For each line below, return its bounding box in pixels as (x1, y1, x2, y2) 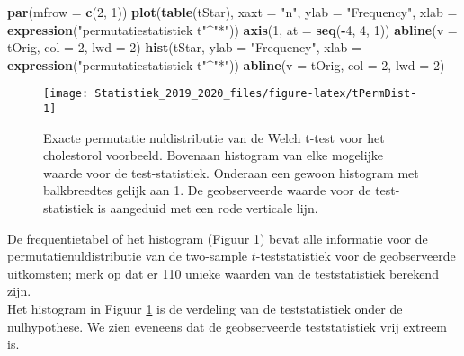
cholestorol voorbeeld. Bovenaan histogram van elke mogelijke (43, 146, 384, 165)
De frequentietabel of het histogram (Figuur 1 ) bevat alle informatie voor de (7, 228, 428, 247)
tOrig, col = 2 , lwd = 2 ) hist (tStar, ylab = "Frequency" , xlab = (7, 38, 361, 57)
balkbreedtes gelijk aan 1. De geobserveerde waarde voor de (43, 181, 371, 200)
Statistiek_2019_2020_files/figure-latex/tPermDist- (94, 87, 417, 101)
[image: (43, 87, 89, 101)
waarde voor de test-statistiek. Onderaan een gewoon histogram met (43, 163, 419, 182)
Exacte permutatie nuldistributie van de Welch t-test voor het (43, 128, 385, 147)
